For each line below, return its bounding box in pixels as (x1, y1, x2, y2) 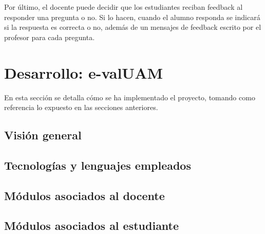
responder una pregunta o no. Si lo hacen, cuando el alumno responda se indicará (4, 11, 260, 22)
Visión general (4, 127, 82, 143)
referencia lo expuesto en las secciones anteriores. (4, 102, 158, 113)
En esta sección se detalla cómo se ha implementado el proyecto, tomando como (4, 92, 255, 102)
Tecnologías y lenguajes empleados (4, 157, 191, 173)
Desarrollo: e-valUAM (4, 62, 163, 83)
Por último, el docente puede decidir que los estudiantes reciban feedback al (4, 2, 243, 12)
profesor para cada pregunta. (4, 31, 95, 42)
